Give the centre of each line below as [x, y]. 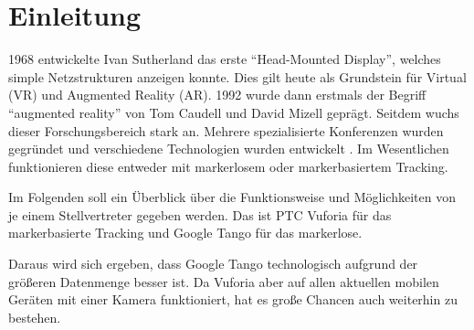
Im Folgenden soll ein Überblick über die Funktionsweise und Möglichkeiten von [232, 197]
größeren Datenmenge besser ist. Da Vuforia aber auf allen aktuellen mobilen [224, 281]
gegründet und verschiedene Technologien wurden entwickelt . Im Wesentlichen [229, 149]
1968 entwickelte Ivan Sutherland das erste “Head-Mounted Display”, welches [225, 59]
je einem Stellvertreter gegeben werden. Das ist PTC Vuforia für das [200, 214]
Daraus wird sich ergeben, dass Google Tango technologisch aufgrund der [213, 264]
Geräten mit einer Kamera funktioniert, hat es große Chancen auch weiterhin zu [233, 299]
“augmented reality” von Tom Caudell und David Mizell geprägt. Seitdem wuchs [234, 112]
